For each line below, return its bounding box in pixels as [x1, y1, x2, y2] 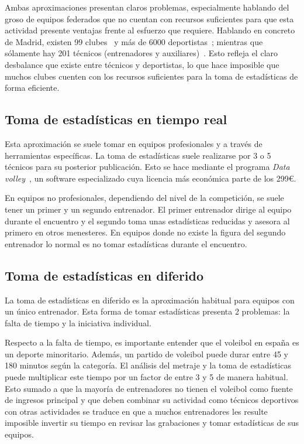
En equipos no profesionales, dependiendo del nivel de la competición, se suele [5, 192, 284, 204]
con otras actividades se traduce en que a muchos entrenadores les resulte [5, 405, 268, 417]
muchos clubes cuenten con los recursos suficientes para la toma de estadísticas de [5, 70, 298, 82]
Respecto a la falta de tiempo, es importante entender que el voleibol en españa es [5, 336, 299, 349]
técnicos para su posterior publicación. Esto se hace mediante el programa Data [5, 160, 290, 173]
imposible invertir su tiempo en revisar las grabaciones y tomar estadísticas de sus [5, 416, 299, 429]
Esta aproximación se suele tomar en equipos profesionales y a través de [5, 137, 262, 149]
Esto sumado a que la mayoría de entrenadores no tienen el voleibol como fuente [5, 382, 293, 394]
